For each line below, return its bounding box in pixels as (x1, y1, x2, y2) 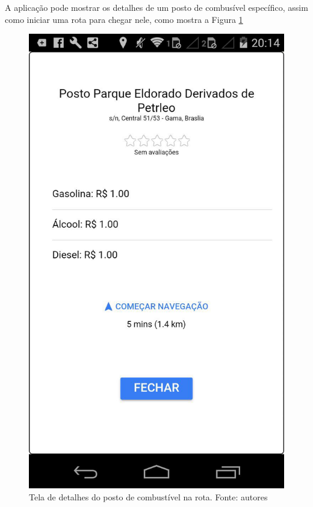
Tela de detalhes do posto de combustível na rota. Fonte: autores (29, 490, 268, 503)
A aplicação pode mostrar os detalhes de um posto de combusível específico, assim (5, 1, 308, 13)
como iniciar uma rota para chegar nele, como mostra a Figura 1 (5, 13, 243, 25)
